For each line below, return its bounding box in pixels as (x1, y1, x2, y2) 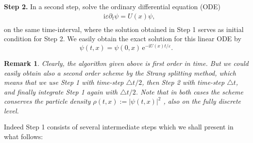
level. (4, 105, 19, 115)
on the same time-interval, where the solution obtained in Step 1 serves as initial (4, 24, 244, 34)
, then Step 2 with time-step (142, 77, 225, 87)
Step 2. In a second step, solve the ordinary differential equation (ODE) (4, 1, 221, 11)
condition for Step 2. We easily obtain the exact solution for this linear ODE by (4, 33, 241, 44)
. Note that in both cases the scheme (135, 86, 243, 96)
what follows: (4, 131, 43, 142)
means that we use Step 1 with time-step (4, 77, 124, 87)
